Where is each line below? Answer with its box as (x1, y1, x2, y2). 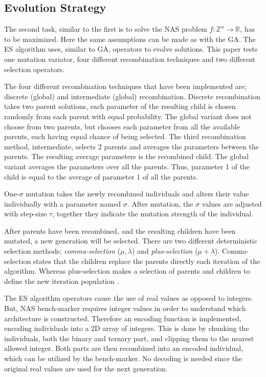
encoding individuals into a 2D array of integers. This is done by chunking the (4, 323, 249, 334)
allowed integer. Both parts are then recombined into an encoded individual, (4, 343, 243, 353)
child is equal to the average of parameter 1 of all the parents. (4, 171, 198, 182)
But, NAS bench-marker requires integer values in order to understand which (4, 303, 246, 314)
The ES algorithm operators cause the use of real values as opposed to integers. (4, 293, 253, 303)
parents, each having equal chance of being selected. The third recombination (4, 131, 246, 142)
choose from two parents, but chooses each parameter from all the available (4, 121, 240, 131)
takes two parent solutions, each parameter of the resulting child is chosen (4, 101, 236, 112)
